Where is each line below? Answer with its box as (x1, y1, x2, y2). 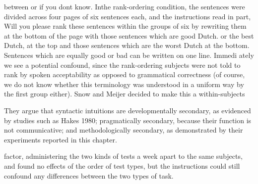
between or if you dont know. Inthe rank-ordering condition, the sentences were (4, 1, 245, 11)
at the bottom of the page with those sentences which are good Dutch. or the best (4, 30, 254, 41)
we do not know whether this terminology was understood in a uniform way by (4, 79, 244, 89)
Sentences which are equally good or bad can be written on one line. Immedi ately (4, 49, 254, 60)
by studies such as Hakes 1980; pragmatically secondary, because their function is (4, 115, 252, 125)
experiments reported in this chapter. (4, 134, 117, 144)
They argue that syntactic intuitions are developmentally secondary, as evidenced (4, 105, 251, 115)
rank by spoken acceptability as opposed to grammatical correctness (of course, (4, 69, 245, 80)
